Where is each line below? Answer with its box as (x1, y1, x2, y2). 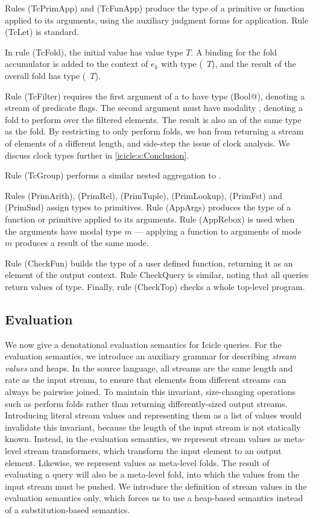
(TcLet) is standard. (5, 25, 79, 38)
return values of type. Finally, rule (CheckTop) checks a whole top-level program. (5, 280, 305, 292)
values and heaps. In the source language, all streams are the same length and (5, 361, 293, 374)
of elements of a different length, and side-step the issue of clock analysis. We (5, 136, 290, 149)
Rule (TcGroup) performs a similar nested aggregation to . (5, 169, 221, 182)
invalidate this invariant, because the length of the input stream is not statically (5, 420, 301, 433)
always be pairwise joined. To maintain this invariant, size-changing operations (5, 385, 296, 398)
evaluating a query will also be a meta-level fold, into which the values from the (5, 468, 300, 481)
